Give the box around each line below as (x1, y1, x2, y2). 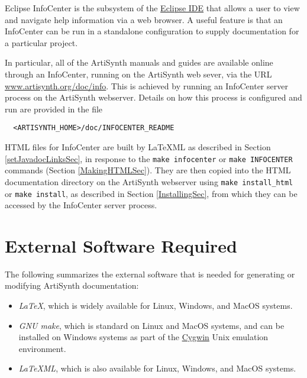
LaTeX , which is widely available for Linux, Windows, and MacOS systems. (18, 299, 293, 312)
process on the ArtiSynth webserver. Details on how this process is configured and (5, 91, 302, 104)
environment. (18, 342, 66, 354)
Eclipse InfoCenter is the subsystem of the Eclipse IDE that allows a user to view (5, 2, 300, 14)
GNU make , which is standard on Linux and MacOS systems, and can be (18, 319, 285, 331)
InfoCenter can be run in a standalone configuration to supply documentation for (5, 25, 299, 37)
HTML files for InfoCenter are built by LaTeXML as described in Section (5, 141, 271, 153)
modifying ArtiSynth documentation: (5, 279, 139, 292)
